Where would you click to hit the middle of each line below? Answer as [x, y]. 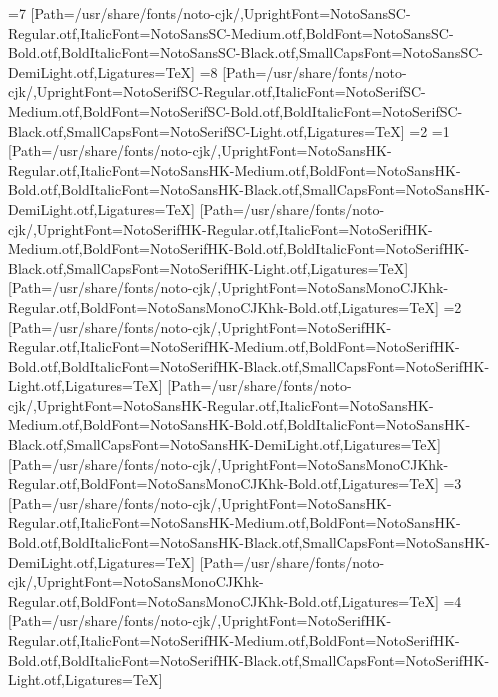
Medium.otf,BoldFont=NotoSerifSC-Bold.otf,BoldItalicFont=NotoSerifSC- [235, 110]
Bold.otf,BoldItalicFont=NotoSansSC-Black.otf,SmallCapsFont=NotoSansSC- [245, 52]
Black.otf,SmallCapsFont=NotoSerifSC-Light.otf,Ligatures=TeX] [206, 130]
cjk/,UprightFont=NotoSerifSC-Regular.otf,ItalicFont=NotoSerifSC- [217, 91]
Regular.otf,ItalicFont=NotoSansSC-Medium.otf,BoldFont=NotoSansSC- [231, 32]
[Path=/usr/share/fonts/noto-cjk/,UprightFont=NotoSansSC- [220, 13]
